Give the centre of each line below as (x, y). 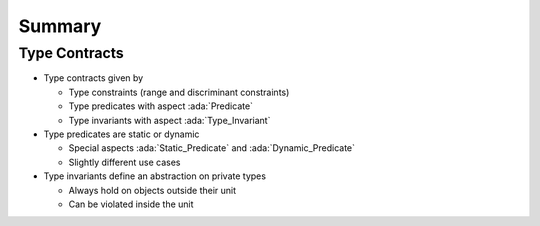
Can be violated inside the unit (131, 204)
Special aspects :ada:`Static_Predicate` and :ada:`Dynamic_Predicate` (211, 148)
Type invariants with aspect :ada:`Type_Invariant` (169, 120)
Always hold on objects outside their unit (152, 190)
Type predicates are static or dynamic (121, 134)
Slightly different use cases (124, 162)
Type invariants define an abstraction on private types (155, 176)
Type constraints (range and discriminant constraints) (179, 92)
